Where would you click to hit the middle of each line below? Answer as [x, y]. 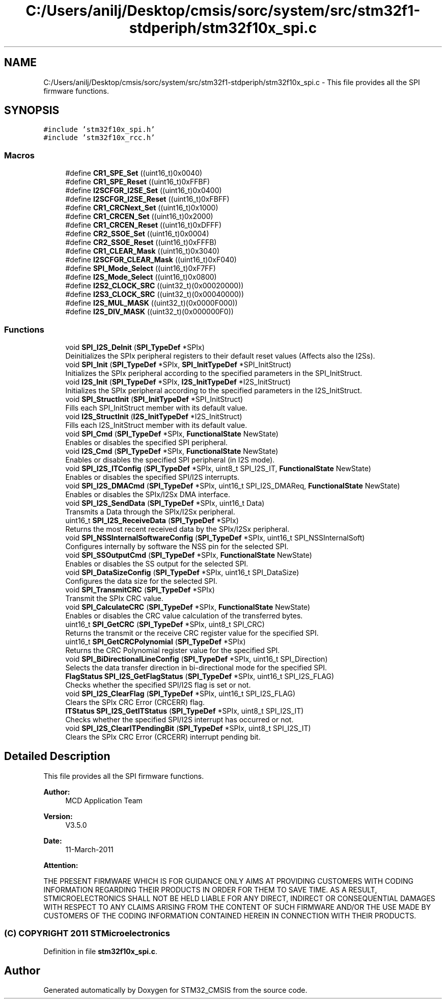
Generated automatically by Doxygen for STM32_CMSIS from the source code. [175, 990]
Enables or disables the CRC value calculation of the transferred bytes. [184, 615]
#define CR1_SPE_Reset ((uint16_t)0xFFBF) [138, 182]
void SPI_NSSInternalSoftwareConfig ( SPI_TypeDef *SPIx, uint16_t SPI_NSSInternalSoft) [215, 537]
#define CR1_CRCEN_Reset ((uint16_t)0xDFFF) [143, 225]
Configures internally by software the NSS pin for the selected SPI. [177, 546]
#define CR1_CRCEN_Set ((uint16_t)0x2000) [139, 216]
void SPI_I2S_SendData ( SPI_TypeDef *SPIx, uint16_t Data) [165, 503]
